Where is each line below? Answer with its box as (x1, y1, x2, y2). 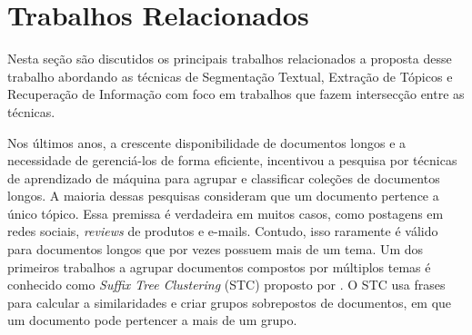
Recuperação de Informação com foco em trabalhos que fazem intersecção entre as (7, 84, 465, 103)
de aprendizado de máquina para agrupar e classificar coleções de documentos (7, 168, 440, 187)
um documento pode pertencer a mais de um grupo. (7, 310, 297, 330)
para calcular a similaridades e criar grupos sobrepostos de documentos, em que (7, 292, 452, 311)
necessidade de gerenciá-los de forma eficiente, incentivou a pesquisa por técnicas (7, 151, 457, 170)
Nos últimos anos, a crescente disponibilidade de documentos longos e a (7, 133, 407, 152)
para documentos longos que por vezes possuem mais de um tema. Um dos (7, 240, 424, 259)
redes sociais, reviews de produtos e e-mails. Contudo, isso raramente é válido (7, 222, 438, 241)
